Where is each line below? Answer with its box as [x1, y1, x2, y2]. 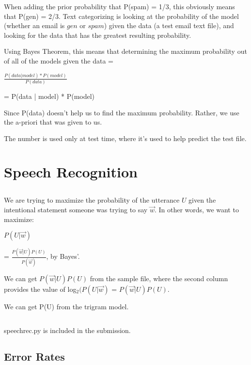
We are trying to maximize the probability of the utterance [4, 195, 180, 205]
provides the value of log [4, 284, 77, 294]
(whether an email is [4, 20, 65, 31]
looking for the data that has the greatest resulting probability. [4, 30, 191, 40]
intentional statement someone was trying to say [4, 204, 148, 214]
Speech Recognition [4, 161, 138, 181]
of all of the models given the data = [4, 55, 114, 65]
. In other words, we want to [154, 204, 239, 214]
